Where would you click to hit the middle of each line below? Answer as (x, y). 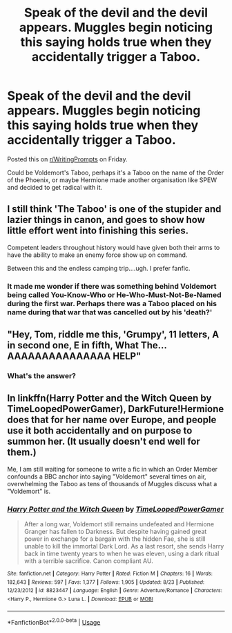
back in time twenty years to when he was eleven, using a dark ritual (122, 554)
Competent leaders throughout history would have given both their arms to (114, 247)
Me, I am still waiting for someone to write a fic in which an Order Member (113, 469)
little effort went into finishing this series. (98, 231)
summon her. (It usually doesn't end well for (104, 442)
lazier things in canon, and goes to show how (106, 220)
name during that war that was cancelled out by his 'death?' (110, 312)
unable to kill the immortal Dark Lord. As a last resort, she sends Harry (124, 546)
